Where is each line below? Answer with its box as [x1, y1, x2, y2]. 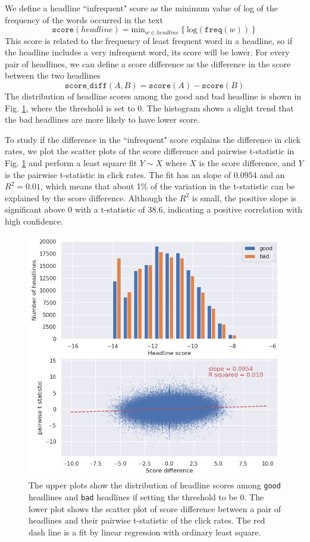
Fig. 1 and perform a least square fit [5, 156, 137, 169]
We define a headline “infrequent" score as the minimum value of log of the [5, 2, 278, 14]
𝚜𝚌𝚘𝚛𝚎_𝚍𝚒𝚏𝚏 [64, 82, 107, 91]
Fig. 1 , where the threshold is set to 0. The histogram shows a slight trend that [5, 101, 294, 114]
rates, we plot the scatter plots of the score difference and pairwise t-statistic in [5, 145, 295, 157]
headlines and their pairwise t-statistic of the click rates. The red [29, 514, 265, 527]
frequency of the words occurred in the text [5, 13, 163, 26]
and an [259, 168, 285, 180]
